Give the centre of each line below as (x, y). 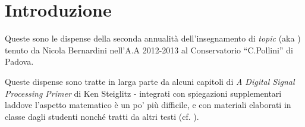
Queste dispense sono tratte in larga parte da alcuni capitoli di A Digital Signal (150, 81)
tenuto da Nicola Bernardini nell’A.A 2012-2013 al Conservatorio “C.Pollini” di (149, 50)
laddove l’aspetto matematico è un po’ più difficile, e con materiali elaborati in (148, 105)
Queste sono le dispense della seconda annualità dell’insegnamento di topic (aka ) (153, 38)
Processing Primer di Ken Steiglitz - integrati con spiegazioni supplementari (143, 93)
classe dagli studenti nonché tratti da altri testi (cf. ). (102, 116)
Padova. (19, 61)
